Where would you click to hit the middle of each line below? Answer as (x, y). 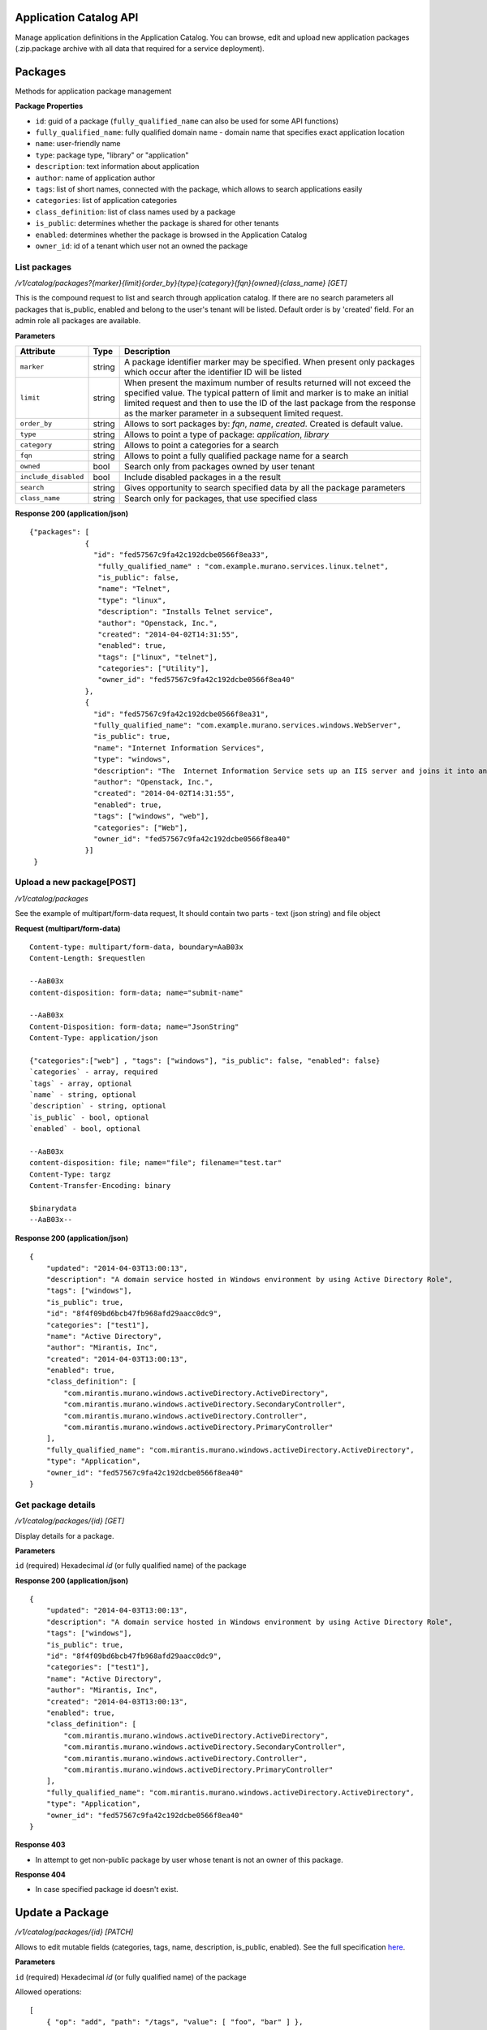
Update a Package (62, 1913)
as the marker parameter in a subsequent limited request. (233, 412)
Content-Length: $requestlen (87, 959)
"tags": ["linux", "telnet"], (158, 657)
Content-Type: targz (70, 1174)
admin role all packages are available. (78, 321)
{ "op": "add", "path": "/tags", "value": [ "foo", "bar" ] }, (175, 2021)
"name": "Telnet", (134, 589)
